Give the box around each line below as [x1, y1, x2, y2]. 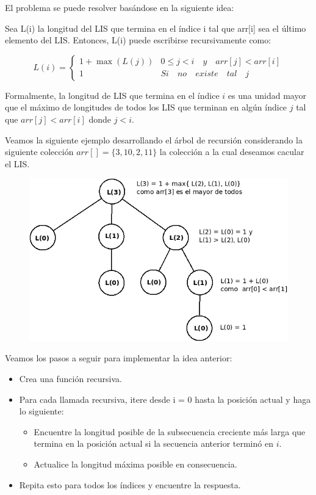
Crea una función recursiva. [19, 372, 123, 385]
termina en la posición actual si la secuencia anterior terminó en [34, 437, 273, 450]
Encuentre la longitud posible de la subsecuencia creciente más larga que [34, 425, 306, 438]
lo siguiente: [19, 405, 64, 417]
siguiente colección [5, 145, 74, 158]
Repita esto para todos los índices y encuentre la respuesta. [19, 478, 241, 491]
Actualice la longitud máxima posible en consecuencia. [34, 457, 237, 470]
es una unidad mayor [228, 89, 306, 101]
